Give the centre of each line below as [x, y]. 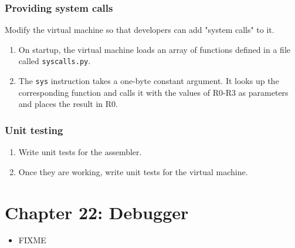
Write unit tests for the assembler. [80, 152]
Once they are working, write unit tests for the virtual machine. [133, 171]
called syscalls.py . [55, 61]
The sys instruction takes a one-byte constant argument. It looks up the [149, 81]
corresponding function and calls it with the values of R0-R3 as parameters [153, 92]
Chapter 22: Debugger [97, 212]
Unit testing [34, 130]
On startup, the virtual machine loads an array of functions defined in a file [155, 49]
